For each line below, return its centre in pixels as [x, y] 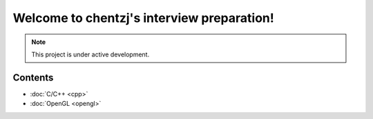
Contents [33, 77]
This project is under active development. [90, 54]
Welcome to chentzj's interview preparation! [143, 18]
